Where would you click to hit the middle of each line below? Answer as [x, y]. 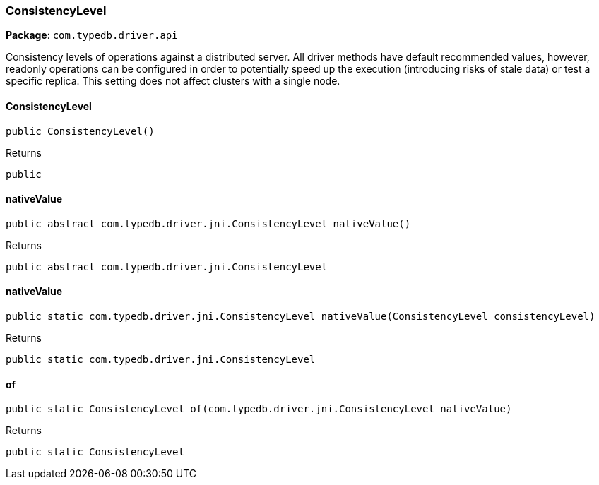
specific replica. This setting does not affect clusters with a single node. [173, 81]
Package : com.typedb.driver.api [92, 35]
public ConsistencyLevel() [80, 131]
